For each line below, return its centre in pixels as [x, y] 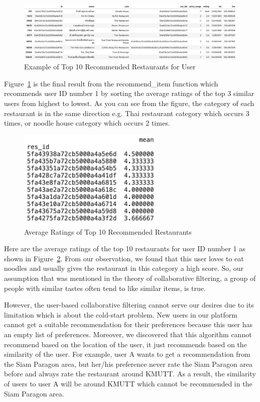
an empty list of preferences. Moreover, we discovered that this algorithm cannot [128, 334]
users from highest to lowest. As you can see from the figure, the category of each [129, 103]
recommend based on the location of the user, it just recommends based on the [125, 344]
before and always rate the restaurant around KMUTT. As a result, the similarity [130, 374]
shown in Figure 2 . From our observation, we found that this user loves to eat [124, 258]
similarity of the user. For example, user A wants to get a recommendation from [127, 354]
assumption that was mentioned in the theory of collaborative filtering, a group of [130, 278]
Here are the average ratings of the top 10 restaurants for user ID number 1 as [125, 248]
